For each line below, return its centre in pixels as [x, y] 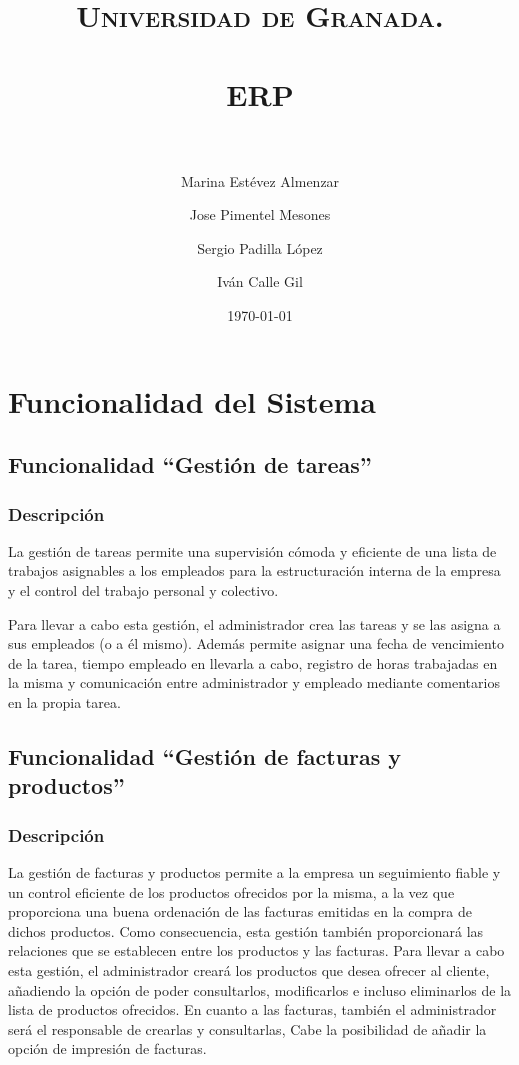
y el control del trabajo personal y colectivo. [143, 590]
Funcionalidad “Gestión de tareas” [190, 464]
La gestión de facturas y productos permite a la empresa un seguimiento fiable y [254, 871]
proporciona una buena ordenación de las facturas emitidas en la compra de [240, 911]
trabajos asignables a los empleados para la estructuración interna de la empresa [254, 570]
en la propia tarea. [64, 702]
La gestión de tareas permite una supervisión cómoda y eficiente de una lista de [252, 550]
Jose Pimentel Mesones [260, 214]
